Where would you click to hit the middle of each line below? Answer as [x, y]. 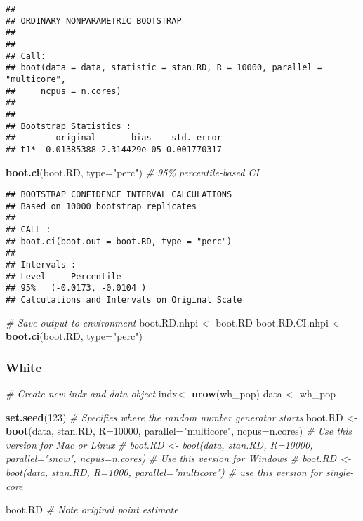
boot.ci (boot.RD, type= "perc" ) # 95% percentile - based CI [132, 172]
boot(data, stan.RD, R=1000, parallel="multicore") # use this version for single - [180, 472]
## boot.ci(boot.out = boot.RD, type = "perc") [119, 241]
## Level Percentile [64, 276]
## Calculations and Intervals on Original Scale [124, 300]
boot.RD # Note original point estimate [92, 509]
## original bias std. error [114, 138]
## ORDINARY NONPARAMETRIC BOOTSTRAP [94, 21]
